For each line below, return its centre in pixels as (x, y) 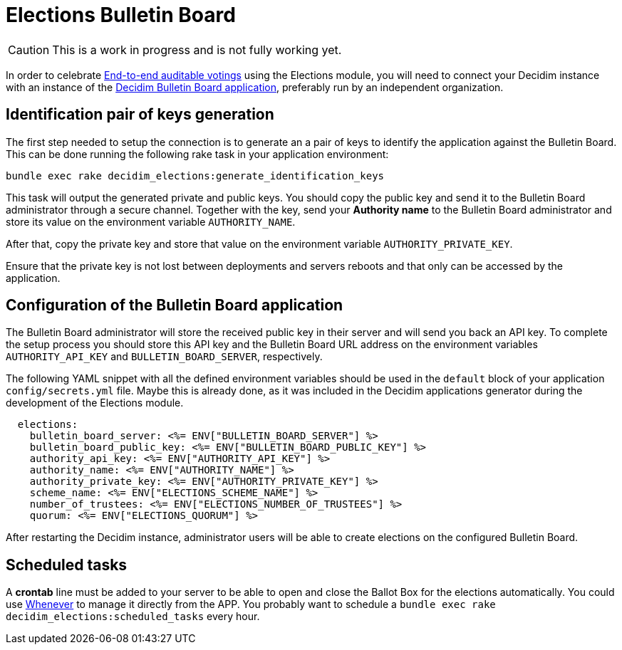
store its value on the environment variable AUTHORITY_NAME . (151, 221)
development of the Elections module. (95, 403)
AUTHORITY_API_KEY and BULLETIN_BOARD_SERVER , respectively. (164, 357)
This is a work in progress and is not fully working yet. (197, 49)
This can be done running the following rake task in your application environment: (197, 154)
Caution (29, 49)
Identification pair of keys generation (140, 115)
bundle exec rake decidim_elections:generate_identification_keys (195, 175)
